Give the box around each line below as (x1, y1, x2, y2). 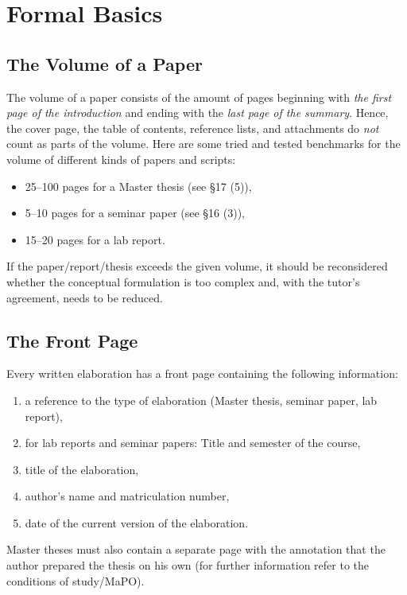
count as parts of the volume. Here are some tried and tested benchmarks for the (6, 135, 401, 152)
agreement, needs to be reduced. (6, 289, 163, 305)
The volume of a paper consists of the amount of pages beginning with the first (6, 88, 392, 105)
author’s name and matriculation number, (25, 488, 230, 504)
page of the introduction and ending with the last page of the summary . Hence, (6, 104, 389, 121)
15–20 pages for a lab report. (25, 231, 165, 247)
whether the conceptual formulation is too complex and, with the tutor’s (6, 273, 360, 290)
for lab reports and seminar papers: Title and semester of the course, (25, 434, 361, 451)
